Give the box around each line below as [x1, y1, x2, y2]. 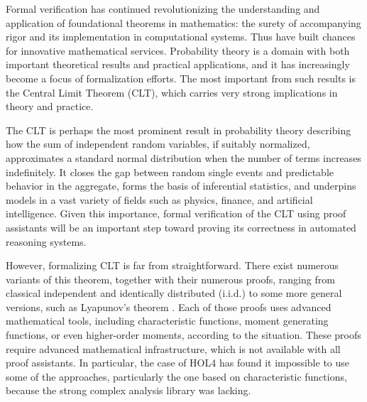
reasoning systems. [6, 234, 87, 249]
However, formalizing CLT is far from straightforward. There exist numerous [6, 258, 339, 273]
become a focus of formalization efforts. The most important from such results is [6, 70, 356, 85]
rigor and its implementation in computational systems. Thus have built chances [6, 29, 356, 44]
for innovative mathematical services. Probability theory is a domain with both [6, 43, 350, 58]
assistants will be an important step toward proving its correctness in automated [6, 219, 356, 234]
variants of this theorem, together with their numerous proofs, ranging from [6, 271, 335, 286]
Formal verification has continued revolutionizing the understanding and [6, 1, 320, 16]
